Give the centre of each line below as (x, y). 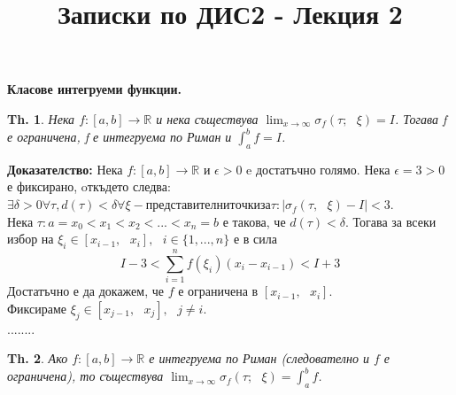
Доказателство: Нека (65, 169)
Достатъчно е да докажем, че (85, 291)
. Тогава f (421, 118)
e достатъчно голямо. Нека (318, 169)
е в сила (255, 239)
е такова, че (254, 221)
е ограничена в (218, 291)
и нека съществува (207, 118)
